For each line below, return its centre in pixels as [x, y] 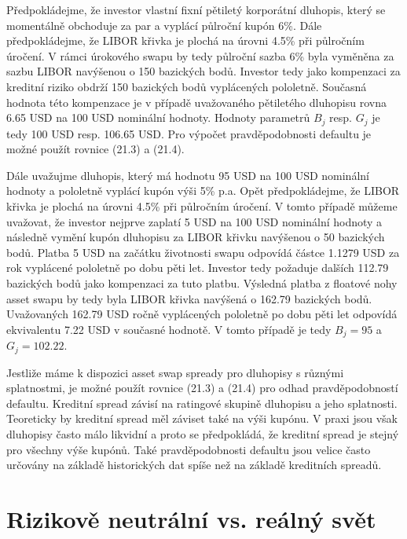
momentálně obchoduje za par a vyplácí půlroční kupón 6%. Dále [164, 25]
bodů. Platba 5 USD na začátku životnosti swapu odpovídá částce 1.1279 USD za [203, 252]
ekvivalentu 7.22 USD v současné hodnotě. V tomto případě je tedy [169, 329]
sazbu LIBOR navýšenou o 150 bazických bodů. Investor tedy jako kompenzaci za [203, 71]
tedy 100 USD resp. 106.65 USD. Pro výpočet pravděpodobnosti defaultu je [189, 133]
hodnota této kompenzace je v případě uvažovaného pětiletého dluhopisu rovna [196, 102]
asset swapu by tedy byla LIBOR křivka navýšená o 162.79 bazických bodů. [189, 298]
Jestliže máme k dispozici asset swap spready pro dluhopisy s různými [175, 372]
